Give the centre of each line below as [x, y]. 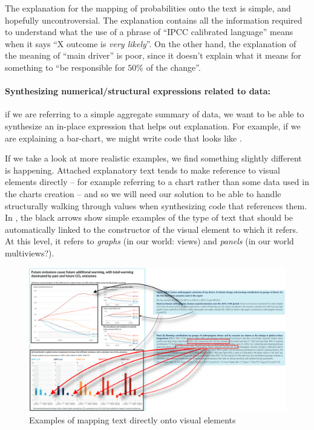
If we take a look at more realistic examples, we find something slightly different [153, 158]
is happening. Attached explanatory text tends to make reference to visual [142, 170]
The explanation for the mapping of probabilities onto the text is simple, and [148, 8]
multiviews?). [30, 252]
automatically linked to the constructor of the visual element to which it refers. [152, 229]
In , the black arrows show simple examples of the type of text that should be [149, 217]
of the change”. [173, 67]
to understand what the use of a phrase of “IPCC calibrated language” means [149, 32]
